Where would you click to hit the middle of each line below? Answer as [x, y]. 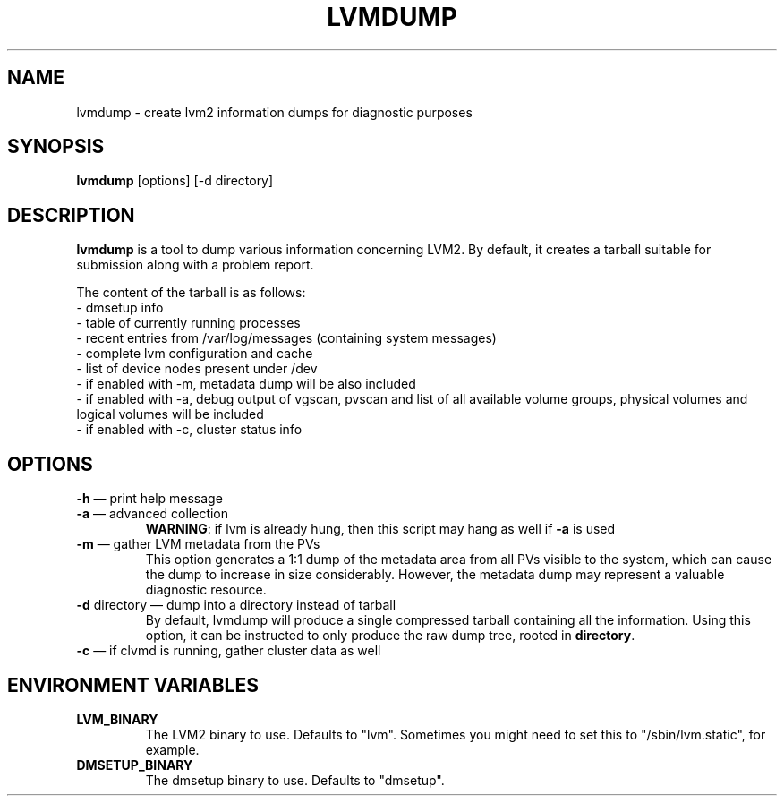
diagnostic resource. [206, 590]
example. [172, 749]
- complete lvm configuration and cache [195, 354]
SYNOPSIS [56, 147]
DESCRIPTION [71, 215]
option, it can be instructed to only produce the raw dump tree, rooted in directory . [390, 636]
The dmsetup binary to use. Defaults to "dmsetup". [295, 780]
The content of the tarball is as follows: [191, 293]
